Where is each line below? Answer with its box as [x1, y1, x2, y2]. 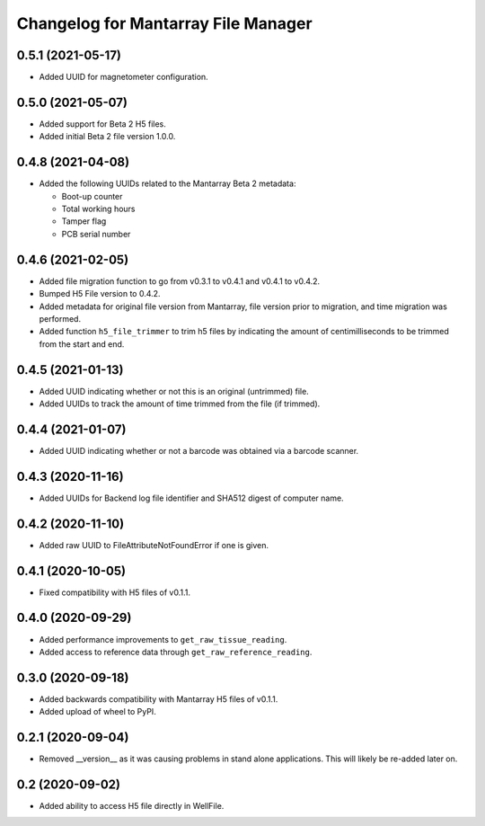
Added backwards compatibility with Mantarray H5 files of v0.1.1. [39, 693, 278, 705]
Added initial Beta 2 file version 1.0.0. [39, 131, 176, 142]
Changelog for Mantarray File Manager [16, 13, 313, 33]
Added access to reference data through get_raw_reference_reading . [39, 646, 313, 657]
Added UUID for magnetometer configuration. [39, 72, 208, 83]
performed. [39, 313, 81, 324]
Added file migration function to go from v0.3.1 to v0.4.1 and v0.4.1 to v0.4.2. [39, 275, 321, 287]
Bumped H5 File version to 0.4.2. [39, 289, 161, 299]
